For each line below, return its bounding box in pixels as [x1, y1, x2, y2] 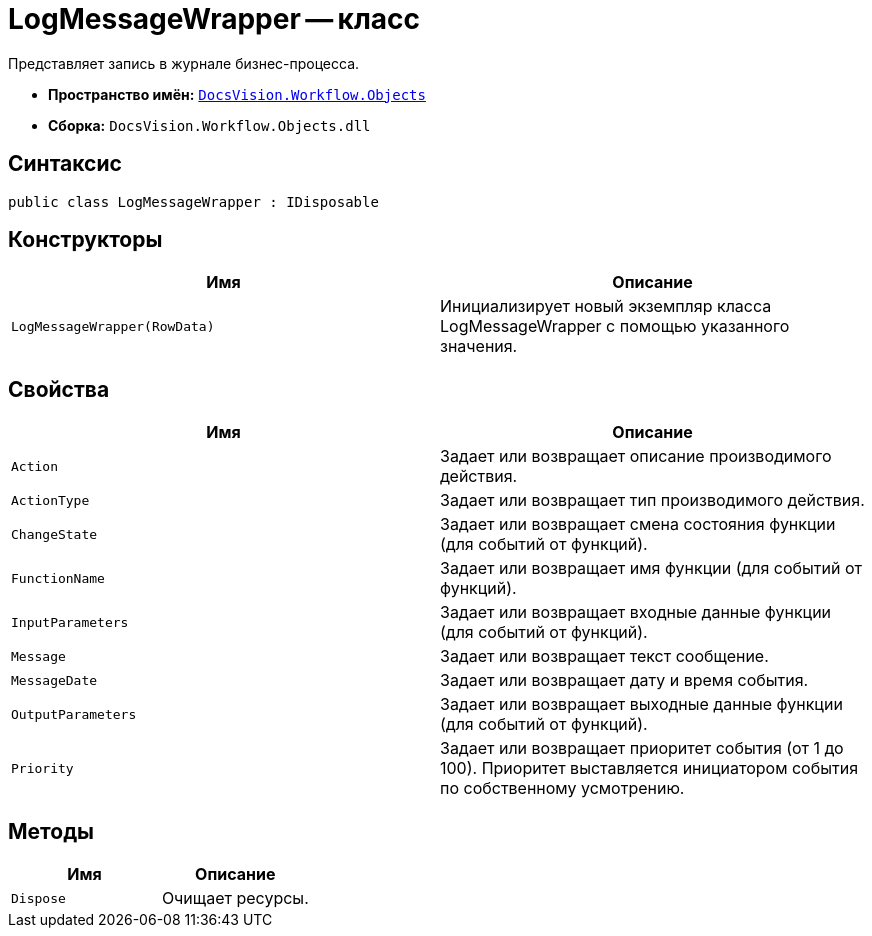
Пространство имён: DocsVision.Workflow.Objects [48, 85, 426, 103]
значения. [440, 336, 518, 357]
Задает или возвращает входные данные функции [440, 602, 832, 623]
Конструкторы [8, 227, 163, 253]
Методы [8, 818, 94, 844]
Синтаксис [8, 151, 122, 177]
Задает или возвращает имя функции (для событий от [440, 558, 863, 579]
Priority [11, 760, 74, 776]
